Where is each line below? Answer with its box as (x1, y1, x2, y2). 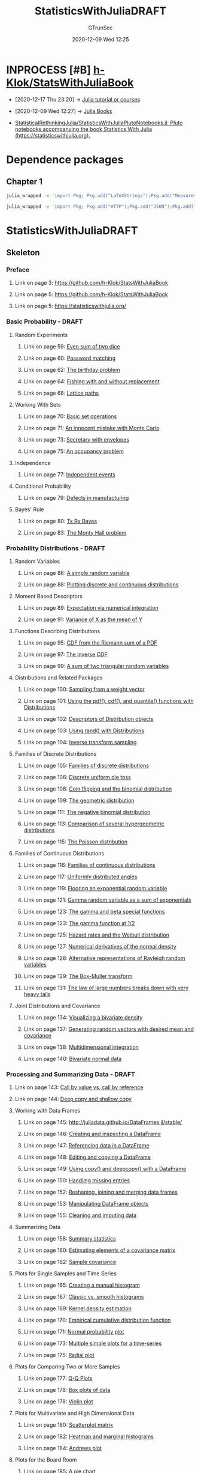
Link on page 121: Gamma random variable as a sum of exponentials (23, 896, 191, 904)
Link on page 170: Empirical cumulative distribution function (23, 1317, 171, 1324)
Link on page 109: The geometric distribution (23, 797, 135, 804)
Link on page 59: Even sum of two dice (23, 342, 120, 350)
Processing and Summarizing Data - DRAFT (6, 1070, 136, 1078)
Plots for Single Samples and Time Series (14, 1270, 117, 1277)
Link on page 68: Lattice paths (23, 389, 99, 396)
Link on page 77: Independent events (23, 470, 115, 478)
